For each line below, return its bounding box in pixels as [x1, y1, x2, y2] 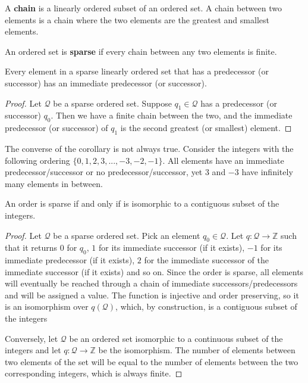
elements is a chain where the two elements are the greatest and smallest [5, 13, 269, 26]
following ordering [5, 154, 70, 166]
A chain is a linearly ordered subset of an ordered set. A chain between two [5, 2, 282, 14]
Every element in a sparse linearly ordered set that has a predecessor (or [5, 65, 269, 77]
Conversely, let [5, 332, 58, 344]
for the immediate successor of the [144, 254, 269, 266]
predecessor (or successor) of [5, 122, 108, 134]
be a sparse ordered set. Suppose [53, 96, 172, 109]
